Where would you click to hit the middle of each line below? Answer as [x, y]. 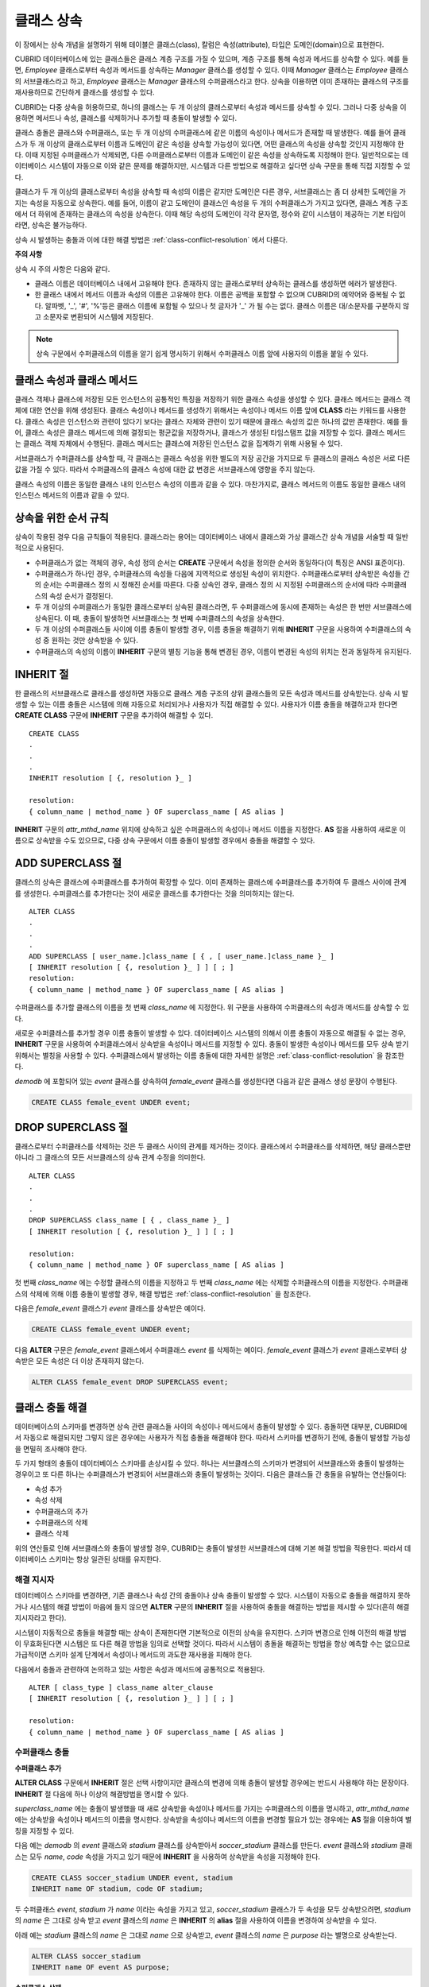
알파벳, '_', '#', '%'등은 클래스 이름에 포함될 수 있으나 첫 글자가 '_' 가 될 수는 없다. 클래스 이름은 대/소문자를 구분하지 [223, 305]
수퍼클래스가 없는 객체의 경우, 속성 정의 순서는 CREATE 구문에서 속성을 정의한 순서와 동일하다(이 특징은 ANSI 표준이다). [220, 562]
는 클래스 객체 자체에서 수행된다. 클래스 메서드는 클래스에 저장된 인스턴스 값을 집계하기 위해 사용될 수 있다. [179, 443]
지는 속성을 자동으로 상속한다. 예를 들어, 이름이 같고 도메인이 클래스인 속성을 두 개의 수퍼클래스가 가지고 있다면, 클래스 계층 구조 [211, 203]
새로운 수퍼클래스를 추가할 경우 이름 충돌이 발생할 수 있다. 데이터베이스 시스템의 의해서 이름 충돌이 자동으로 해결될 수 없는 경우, [211, 1032]
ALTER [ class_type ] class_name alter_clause [121, 1688]
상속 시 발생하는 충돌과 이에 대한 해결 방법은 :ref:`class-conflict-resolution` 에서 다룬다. [151, 239]
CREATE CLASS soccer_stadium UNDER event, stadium [132, 1877]
